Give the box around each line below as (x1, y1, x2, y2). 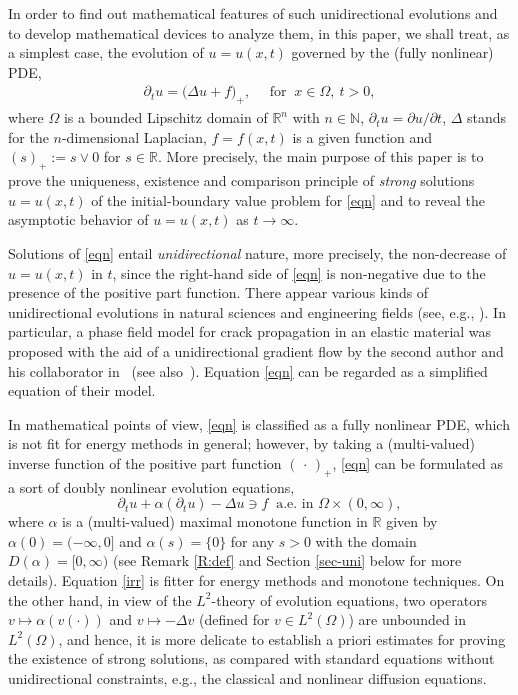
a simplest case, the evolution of (8, 42, 204, 63)
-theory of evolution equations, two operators (211, 589, 488, 610)
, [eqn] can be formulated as (332, 452, 503, 473)
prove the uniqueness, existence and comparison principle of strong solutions (8, 170, 475, 191)
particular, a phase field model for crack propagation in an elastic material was (8, 321, 492, 342)
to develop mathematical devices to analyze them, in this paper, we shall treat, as (8, 22, 510, 43)
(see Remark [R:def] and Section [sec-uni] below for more (112, 550, 462, 571)
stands (467, 107, 507, 128)
